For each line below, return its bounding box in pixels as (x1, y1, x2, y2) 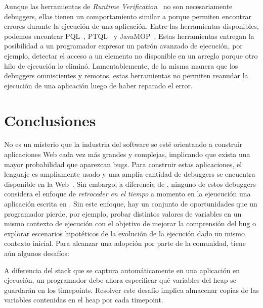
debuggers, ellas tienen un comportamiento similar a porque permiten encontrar (4, 11, 251, 21)
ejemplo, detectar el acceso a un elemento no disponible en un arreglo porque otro (4, 50, 258, 61)
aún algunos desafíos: (4, 248, 69, 258)
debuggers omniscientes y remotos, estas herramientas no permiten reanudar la (4, 70, 248, 81)
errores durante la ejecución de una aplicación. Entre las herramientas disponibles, (4, 21, 259, 31)
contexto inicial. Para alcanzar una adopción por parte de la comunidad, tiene (4, 238, 246, 248)
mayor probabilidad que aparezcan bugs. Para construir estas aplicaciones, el (4, 159, 242, 169)
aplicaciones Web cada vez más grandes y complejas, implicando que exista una (4, 149, 250, 160)
